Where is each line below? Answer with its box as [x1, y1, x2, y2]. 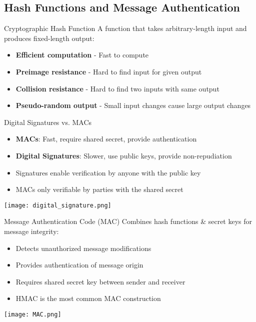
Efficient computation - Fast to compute [15, 49, 149, 60]
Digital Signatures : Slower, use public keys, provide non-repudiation [15, 150, 232, 160]
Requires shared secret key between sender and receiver [15, 276, 185, 286]
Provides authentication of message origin [15, 259, 143, 270]
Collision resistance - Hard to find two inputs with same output [15, 83, 219, 93]
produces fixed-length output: [4, 32, 94, 43]
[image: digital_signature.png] [4, 201, 111, 209]
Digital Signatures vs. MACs [4, 116, 92, 127]
